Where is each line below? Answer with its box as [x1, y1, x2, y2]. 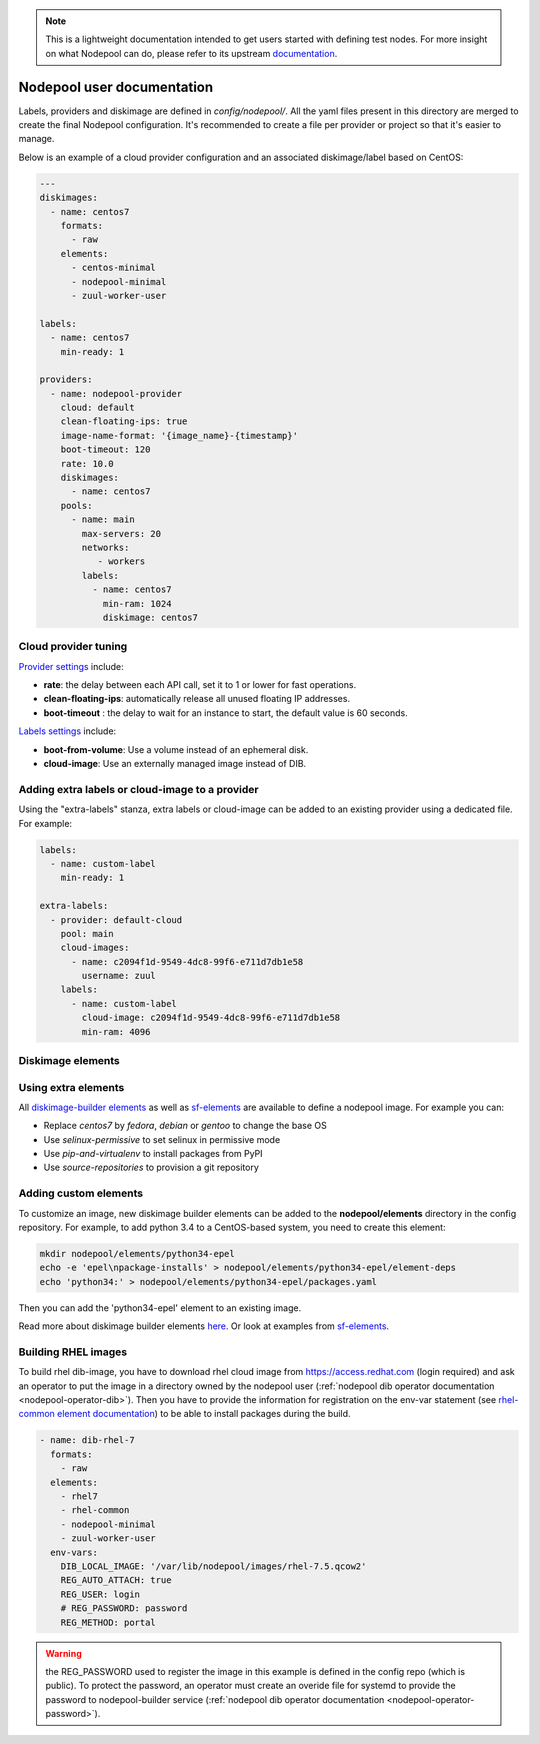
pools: [60, 500, 93, 511]
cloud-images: [60, 942, 130, 954]
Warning [45, 1647, 82, 1659]
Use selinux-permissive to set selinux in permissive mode [43, 1133, 281, 1145]
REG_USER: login [60, 1588, 140, 1600]
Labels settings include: [18, 725, 117, 737]
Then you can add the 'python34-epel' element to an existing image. [18, 1301, 302, 1314]
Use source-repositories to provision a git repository [43, 1161, 260, 1174]
